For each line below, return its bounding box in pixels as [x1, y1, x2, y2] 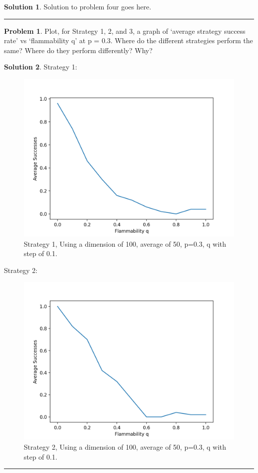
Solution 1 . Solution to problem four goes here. [4, 1, 151, 11]
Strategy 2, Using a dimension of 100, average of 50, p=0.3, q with [24, 441, 226, 452]
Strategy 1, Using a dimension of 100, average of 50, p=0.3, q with [24, 238, 226, 249]
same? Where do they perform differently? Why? [4, 45, 153, 55]
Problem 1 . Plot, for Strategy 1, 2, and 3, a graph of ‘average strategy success [4, 25, 246, 36]
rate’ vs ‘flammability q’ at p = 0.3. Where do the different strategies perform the [4, 35, 253, 46]
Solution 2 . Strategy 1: [4, 62, 77, 72]
